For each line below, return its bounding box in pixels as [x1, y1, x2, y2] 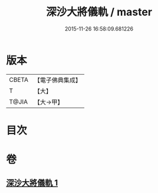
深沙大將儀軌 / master [46, 5, 152, 19]
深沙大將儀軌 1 [6, 178, 58, 188]
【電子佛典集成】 [34, 76, 81, 84]
